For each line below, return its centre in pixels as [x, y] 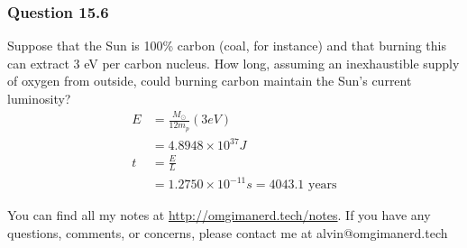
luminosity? [39, 98]
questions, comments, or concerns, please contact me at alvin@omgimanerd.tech [228, 232]
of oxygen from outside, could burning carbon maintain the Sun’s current [210, 81]
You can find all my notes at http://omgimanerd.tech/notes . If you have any [219, 215]
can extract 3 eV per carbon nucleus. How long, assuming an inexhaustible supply [233, 63]
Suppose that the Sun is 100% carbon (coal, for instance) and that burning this [227, 46]
